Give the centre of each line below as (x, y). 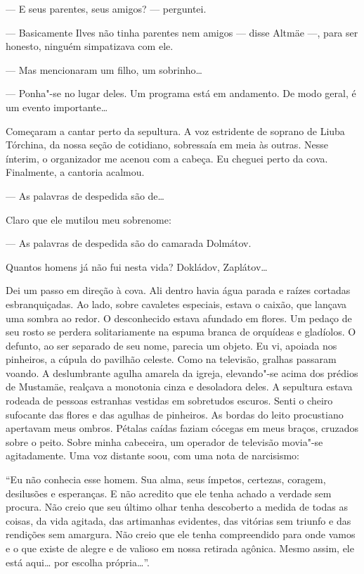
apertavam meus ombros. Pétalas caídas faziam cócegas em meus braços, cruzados (182, 428)
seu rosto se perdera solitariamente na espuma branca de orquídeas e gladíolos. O (181, 332)
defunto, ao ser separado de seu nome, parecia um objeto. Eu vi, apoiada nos (171, 345)
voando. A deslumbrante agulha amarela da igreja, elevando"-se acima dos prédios (182, 372)
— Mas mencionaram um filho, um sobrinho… (104, 69)
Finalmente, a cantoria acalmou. (75, 172)
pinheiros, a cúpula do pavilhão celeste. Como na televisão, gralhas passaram (171, 359)
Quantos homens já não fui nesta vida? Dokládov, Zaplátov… (137, 266)
